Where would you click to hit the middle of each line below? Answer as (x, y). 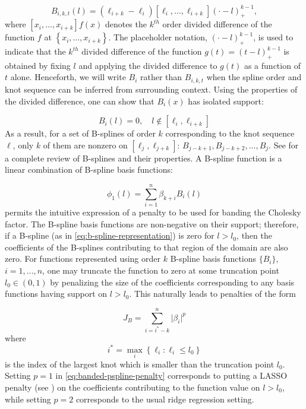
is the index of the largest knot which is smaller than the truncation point (140, 364)
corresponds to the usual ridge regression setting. (165, 399)
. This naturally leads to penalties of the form (212, 294)
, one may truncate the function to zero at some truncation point (161, 270)
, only (23, 145)
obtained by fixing (38, 65)
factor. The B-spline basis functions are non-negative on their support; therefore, (152, 223)
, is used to (273, 37)
